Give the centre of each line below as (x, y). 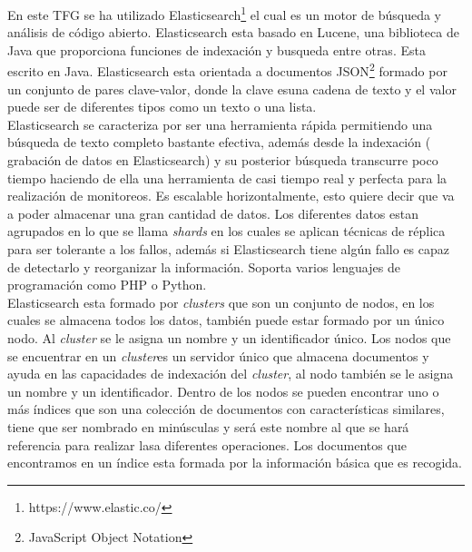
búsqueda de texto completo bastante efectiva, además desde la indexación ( (219, 142)
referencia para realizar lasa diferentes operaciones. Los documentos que (207, 444)
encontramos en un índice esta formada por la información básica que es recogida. (235, 463)
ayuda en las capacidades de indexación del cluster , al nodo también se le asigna (231, 374)
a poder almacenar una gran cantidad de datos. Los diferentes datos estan (213, 213)
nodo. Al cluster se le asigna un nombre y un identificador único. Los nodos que (229, 338)
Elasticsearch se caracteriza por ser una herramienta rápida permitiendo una (220, 124)
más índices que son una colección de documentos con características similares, (226, 409)
